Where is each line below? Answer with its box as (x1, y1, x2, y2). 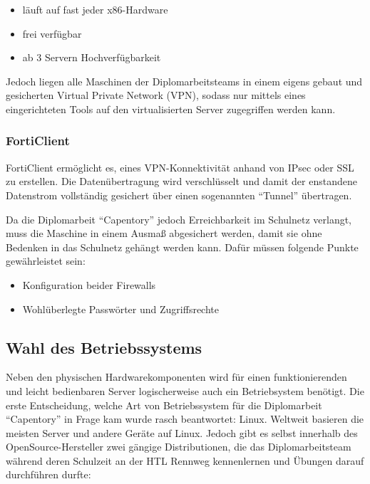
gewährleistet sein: (6, 253, 86, 268)
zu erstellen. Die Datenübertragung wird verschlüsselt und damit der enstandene (6, 174, 357, 189)
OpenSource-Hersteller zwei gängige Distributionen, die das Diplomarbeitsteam (6, 439, 351, 454)
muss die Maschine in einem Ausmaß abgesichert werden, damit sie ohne (6, 226, 322, 241)
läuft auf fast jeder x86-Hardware (22, 2, 168, 16)
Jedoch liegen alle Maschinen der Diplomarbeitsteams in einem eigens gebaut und (6, 73, 363, 88)
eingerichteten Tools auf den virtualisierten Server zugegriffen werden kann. (6, 101, 336, 116)
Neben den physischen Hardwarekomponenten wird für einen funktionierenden (6, 369, 347, 384)
